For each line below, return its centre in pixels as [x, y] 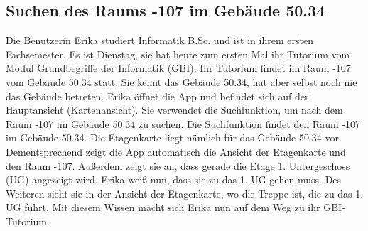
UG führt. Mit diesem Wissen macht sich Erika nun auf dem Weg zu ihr [163, 207]
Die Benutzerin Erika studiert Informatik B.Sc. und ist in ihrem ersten [159, 40]
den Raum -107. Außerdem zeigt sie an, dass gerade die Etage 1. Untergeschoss [178, 165]
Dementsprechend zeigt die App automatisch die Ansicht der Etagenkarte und [176, 151]
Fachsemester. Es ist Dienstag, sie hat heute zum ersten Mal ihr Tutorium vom [178, 54]
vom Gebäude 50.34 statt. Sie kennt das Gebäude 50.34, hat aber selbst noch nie [182, 81]
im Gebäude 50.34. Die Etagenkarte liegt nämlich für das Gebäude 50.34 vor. [174, 138]
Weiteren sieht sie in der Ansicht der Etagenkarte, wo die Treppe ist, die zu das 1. [185, 193]
